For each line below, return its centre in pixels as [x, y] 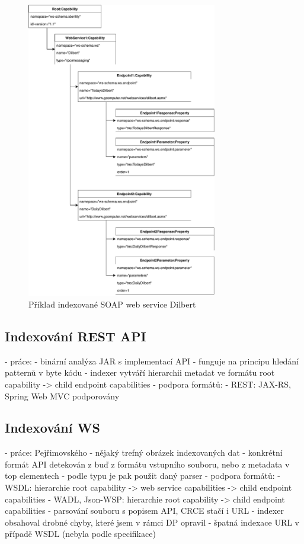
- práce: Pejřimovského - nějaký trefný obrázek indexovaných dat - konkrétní [144, 452]
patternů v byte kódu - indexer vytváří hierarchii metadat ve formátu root [140, 372]
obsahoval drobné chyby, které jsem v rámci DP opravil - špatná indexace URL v [152, 522]
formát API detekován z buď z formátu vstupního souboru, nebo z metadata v [147, 464]
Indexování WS [52, 428]
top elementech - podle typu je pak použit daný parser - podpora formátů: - [143, 476]
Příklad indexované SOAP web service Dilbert [112, 304]
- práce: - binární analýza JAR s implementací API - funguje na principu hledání [152, 361]
